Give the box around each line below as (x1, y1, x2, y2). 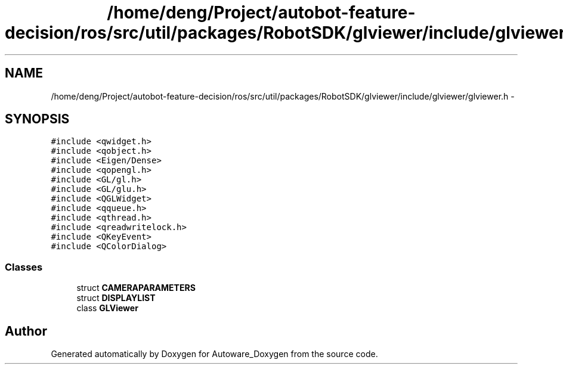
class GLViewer (76, 303, 138, 314)
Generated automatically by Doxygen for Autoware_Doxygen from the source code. (51, 349, 378, 359)
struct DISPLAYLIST (76, 293, 156, 303)
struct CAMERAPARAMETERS (76, 283, 196, 293)
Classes (5, 261, 43, 273)
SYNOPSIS (5, 111, 70, 127)
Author (5, 323, 47, 339)
